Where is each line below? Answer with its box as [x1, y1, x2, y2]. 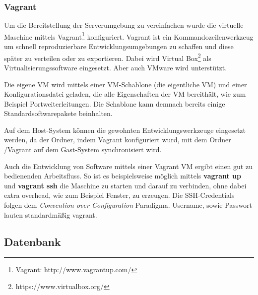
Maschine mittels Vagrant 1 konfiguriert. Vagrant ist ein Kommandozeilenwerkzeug [4, 30, 254, 42]
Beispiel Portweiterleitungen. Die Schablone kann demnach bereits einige [4, 98, 225, 109]
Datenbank [4, 234, 61, 249]
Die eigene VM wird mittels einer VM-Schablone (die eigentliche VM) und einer [4, 79, 247, 89]
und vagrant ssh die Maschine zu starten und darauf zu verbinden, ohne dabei [4, 180, 247, 190]
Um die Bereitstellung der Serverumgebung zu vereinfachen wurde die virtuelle [4, 20, 244, 30]
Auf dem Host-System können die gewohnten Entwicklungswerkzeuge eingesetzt [4, 124, 246, 135]
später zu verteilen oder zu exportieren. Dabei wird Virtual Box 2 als [4, 51, 211, 63]
